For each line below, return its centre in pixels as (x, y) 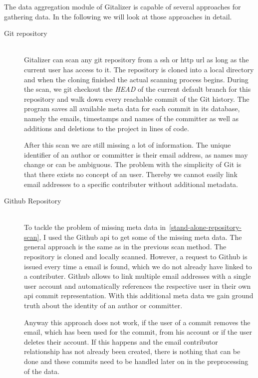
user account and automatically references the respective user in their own (137, 285)
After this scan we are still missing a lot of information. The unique (128, 145)
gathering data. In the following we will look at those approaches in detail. (118, 16)
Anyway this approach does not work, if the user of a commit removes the (137, 322)
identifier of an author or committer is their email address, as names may (136, 154)
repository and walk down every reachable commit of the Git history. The (137, 98)
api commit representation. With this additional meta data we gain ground (139, 295)
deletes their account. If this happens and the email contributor (121, 341)
